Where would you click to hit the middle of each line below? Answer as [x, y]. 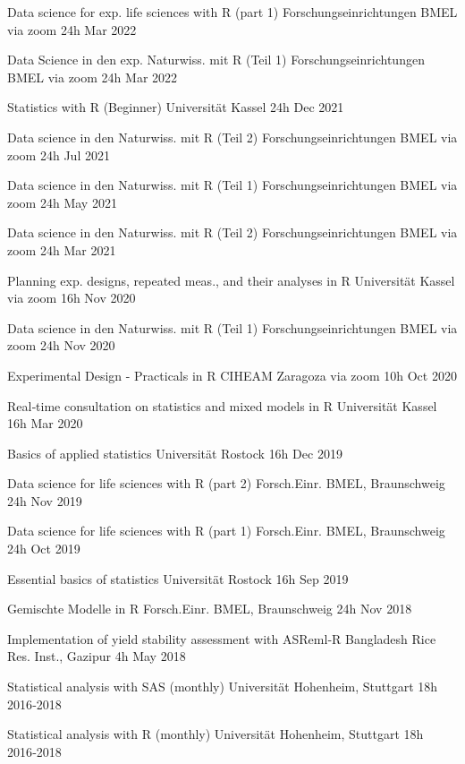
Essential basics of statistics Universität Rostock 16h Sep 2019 [178, 578]
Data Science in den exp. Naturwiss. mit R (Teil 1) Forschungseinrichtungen [216, 60]
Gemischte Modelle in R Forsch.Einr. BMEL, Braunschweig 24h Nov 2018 [210, 609]
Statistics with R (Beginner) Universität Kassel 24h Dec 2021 [176, 107]
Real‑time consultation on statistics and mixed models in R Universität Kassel [222, 405]
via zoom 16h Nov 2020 [72, 298]
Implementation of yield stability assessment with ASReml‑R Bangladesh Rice [222, 638]
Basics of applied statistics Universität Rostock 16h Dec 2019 [175, 453]
